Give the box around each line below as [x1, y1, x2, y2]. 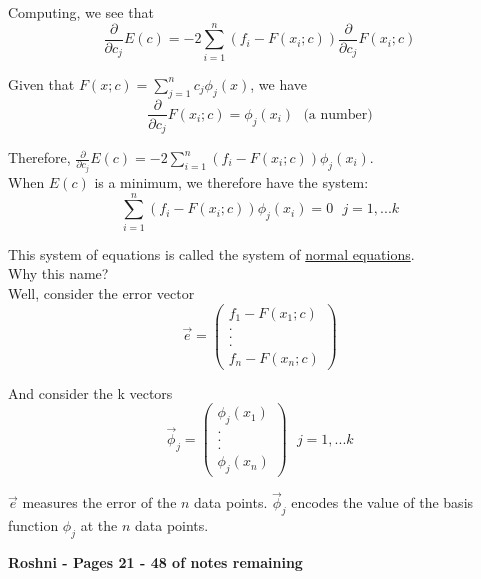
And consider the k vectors [8, 382, 173, 403]
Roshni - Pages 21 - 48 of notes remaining [8, 551, 303, 572]
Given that [8, 73, 75, 94]
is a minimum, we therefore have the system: [94, 171, 369, 192]
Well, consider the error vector [8, 282, 195, 303]
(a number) [303, 107, 373, 122]
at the [80, 515, 118, 536]
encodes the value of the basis [291, 492, 474, 513]
